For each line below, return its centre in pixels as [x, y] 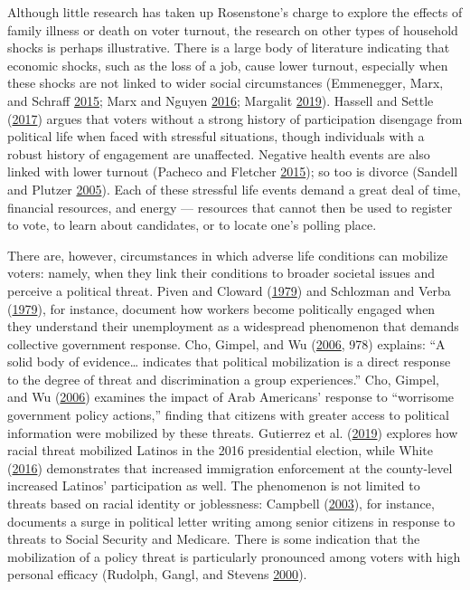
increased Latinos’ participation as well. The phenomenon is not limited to [214, 485]
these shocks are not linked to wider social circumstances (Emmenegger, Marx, [226, 83]
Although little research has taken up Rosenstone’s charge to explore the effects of [235, 12]
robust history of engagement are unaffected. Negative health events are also [219, 153]
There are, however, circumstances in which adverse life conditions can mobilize [228, 255]
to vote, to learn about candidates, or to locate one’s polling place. [192, 225]
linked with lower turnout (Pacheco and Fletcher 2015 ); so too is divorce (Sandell [233, 171]
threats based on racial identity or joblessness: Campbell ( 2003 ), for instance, [221, 504]
